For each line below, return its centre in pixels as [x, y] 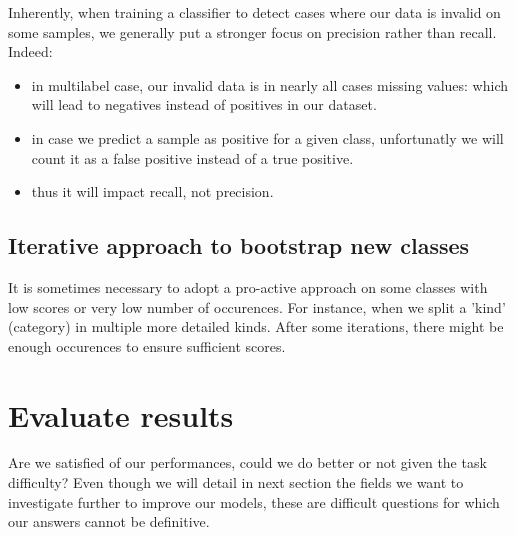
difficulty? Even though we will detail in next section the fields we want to [236, 482]
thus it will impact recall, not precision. [152, 191]
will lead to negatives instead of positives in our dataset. [204, 104]
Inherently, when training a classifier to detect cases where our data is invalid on [254, 12]
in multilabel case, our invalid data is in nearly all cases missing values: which [270, 84]
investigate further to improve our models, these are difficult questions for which [254, 501]
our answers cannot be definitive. [109, 521]
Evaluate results [121, 414]
